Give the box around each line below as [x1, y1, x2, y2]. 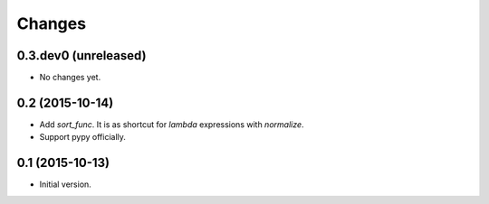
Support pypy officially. [39, 132, 127, 143]
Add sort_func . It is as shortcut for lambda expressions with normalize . [39, 118, 304, 130]
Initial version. [39, 179, 92, 190]
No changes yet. [39, 72, 101, 83]
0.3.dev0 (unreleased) [16, 48, 147, 63]
